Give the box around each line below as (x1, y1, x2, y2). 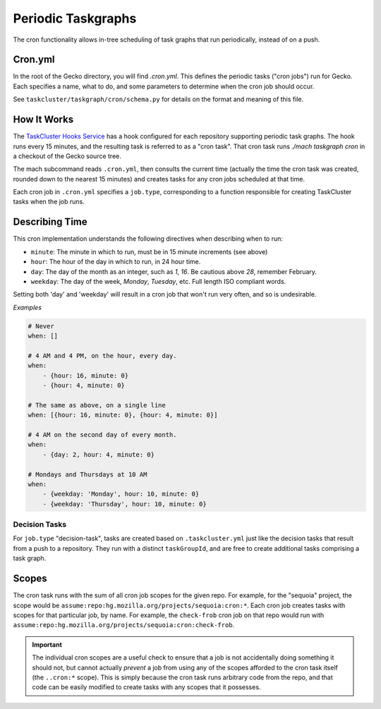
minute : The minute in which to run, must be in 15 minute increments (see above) (30, 247, 268, 256)
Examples (13, 303, 42, 311)
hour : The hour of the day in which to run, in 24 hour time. (30, 258, 201, 266)
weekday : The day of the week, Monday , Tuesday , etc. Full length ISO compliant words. (30, 277, 286, 285)
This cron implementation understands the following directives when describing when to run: (13, 234, 284, 243)
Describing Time (13, 216, 87, 228)
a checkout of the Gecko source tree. (13, 152, 121, 160)
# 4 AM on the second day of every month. (28, 431, 177, 439)
